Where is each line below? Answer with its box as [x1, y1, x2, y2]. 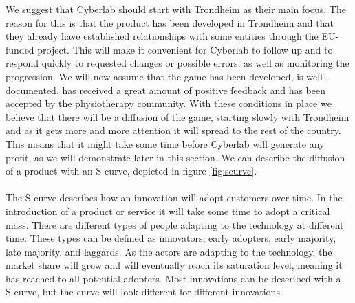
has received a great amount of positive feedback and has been [62, 82, 326, 97]
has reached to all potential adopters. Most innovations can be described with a [6, 271, 341, 285]
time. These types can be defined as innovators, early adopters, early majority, [6, 231, 336, 245]
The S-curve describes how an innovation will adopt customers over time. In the [6, 190, 343, 205]
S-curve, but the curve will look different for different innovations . [6, 284, 283, 299]
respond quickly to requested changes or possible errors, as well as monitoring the [6, 56, 349, 70]
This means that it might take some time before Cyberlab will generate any [6, 136, 325, 150]
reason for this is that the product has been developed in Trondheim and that [6, 15, 334, 30]
